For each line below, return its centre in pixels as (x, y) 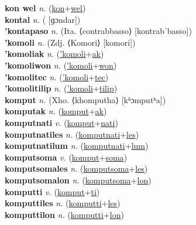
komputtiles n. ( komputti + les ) (63, 203)
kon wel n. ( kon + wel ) (45, 8)
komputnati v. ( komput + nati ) (61, 122)
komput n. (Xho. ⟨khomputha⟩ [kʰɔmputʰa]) (85, 99)
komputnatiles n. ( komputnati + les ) (72, 134)
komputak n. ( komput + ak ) (56, 111)
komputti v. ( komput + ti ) (52, 191)
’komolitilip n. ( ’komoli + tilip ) (61, 88)
